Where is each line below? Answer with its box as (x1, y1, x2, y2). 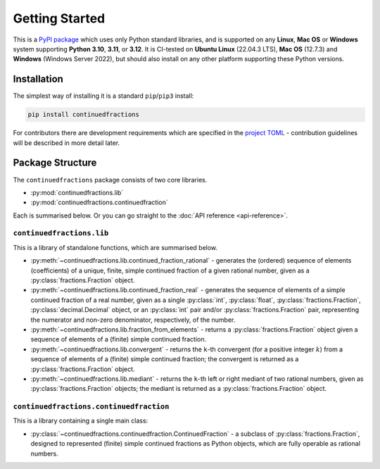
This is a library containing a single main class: (13, 416, 148, 425)
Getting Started (13, 11, 106, 26)
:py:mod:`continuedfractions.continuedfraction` (30, 198, 168, 207)
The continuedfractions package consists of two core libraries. (13, 175, 208, 184)
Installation (13, 73, 63, 85)
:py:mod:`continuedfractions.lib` (30, 188, 124, 196)
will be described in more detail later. (13, 138, 120, 147)
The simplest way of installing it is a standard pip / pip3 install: (13, 92, 194, 100)
